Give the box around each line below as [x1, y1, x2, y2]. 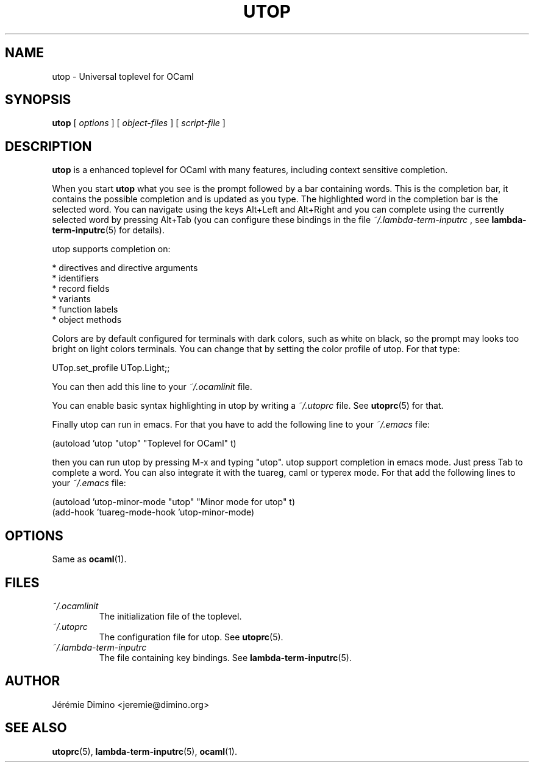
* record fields [52, 283, 110, 294]
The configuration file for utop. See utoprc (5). [99, 631, 283, 642]
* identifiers [52, 273, 99, 284]
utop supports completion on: [52, 244, 171, 255]
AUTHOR [5, 673, 60, 689]
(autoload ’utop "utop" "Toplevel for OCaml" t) [52, 438, 237, 449]
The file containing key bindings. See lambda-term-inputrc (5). [99, 652, 352, 663]
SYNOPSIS [5, 92, 71, 108]
